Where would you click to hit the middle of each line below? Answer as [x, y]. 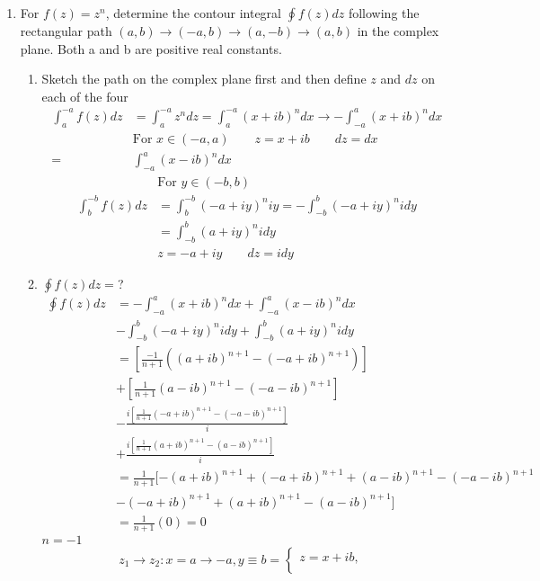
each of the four [85, 96]
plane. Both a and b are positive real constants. [151, 48]
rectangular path [66, 31]
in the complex [398, 31]
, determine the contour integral [193, 13]
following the [384, 13]
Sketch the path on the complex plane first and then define [204, 79]
